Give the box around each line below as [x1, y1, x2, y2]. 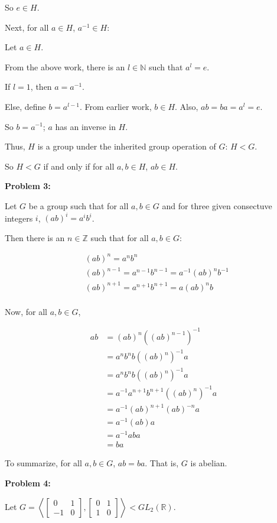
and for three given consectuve [162, 199, 272, 212]
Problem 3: [5, 180, 51, 192]
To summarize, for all [5, 457, 82, 469]
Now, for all [5, 305, 47, 317]
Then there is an [5, 231, 65, 243]
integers [5, 212, 33, 224]
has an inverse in [55, 120, 116, 132]
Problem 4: [5, 476, 51, 489]
